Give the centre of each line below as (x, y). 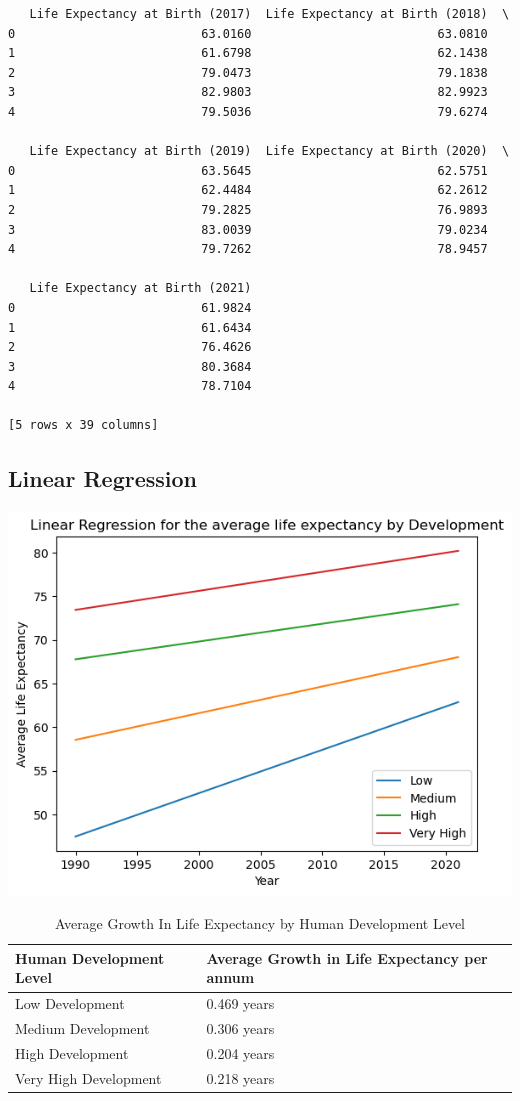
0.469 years (240, 1003)
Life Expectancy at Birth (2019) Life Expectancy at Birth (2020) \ (269, 151)
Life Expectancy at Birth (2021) (140, 288)
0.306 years (240, 1028)
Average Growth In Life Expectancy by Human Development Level (260, 923)
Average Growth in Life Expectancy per (347, 957)
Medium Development (82, 1028)
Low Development (70, 1003)
